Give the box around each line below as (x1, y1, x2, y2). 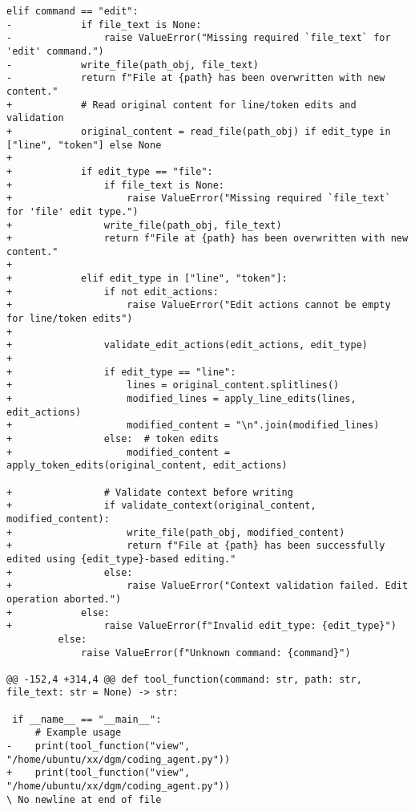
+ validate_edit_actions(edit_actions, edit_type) (6, 339, 369, 351)
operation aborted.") (6, 593, 122, 605)
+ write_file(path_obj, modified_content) (6, 526, 345, 538)
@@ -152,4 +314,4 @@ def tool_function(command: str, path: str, (6, 673, 362, 685)
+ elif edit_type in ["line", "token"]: (6, 273, 288, 285)
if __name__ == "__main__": (12, 713, 162, 725)
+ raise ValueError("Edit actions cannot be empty (6, 299, 391, 311)
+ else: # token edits (6, 433, 219, 444)
